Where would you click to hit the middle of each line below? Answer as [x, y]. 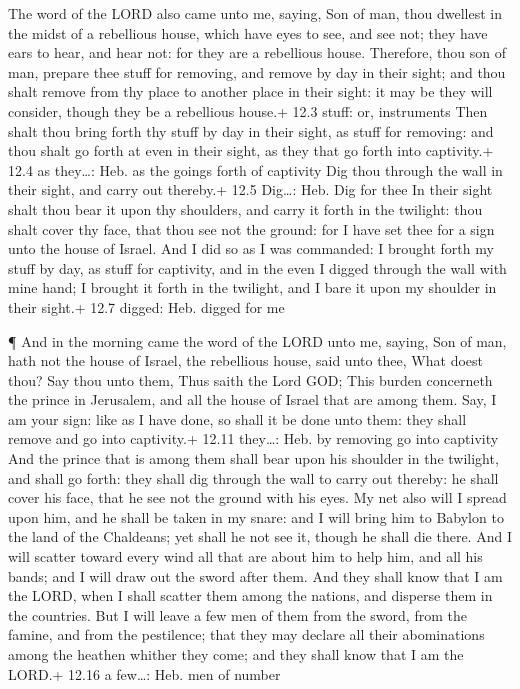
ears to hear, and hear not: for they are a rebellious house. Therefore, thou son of [257, 52]
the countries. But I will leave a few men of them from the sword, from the [237, 614]
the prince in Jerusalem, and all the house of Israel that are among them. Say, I [252, 399]
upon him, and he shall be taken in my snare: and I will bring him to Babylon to [256, 516]
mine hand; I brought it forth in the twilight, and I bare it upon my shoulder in [252, 287]
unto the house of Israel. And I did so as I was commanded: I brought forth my [251, 248]
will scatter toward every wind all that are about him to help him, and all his [245, 556]
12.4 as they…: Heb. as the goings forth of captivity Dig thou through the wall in [255, 169]
